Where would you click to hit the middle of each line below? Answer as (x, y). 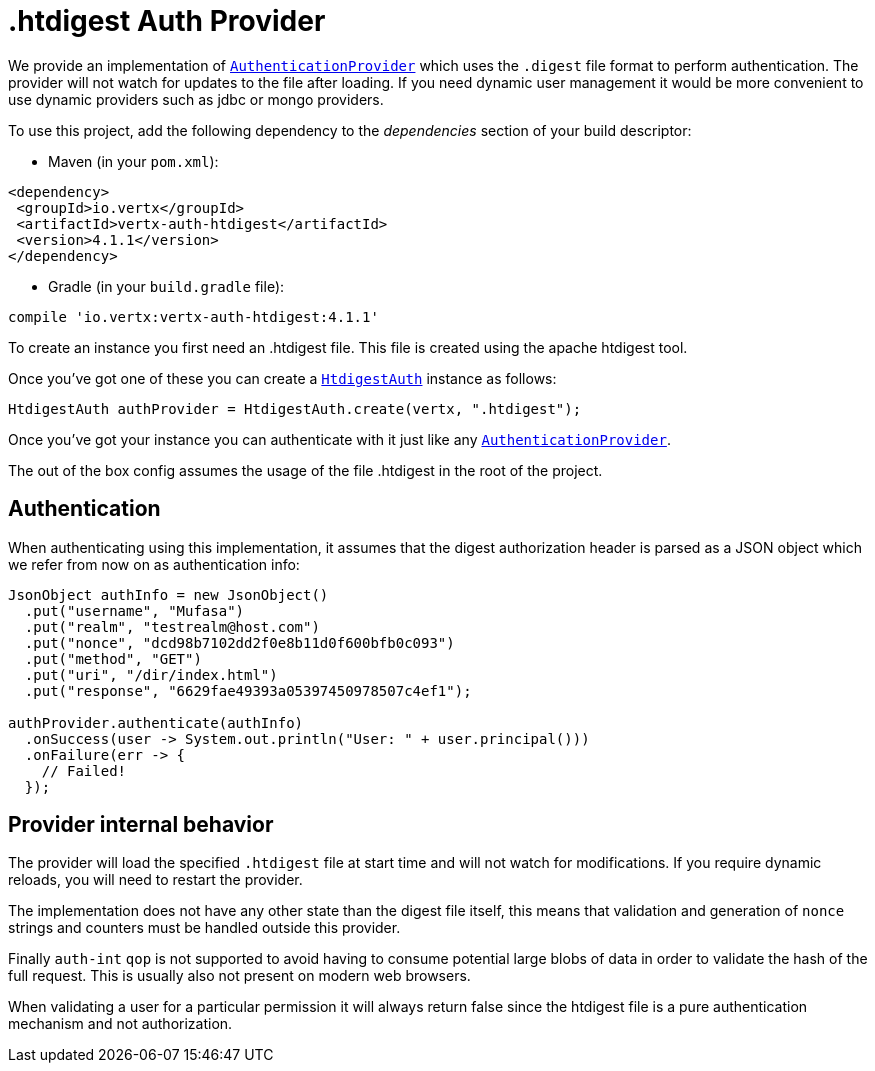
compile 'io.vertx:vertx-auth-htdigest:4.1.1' (193, 316)
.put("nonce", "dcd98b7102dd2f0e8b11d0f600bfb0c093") (239, 642)
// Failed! (84, 770)
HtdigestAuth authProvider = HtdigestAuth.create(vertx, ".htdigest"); (295, 408)
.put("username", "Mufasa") (134, 610)
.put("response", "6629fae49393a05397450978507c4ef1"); (248, 690)
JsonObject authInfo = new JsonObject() (168, 594)
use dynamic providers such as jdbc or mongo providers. (196, 99)
